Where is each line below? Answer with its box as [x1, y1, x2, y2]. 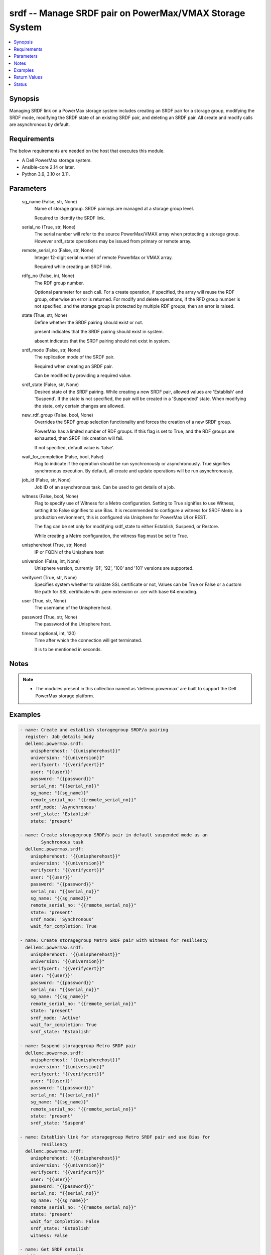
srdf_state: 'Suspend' [30, 1120, 86, 1126]
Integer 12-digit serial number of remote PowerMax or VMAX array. [34, 254, 173, 261]
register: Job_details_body [25, 733, 94, 739]
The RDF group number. [34, 280, 84, 286]
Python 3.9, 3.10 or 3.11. [22, 171, 70, 177]
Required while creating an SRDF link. [34, 264, 112, 270]
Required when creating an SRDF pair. [34, 363, 113, 369]
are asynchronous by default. [9, 121, 70, 128]
